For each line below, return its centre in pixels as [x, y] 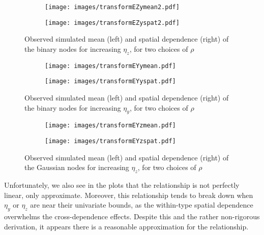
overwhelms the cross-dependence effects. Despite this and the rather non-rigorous [132, 216]
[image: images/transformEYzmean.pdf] [110, 126]
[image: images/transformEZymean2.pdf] [112, 7]
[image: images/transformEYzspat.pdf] [110, 141]
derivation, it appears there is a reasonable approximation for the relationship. [126, 226]
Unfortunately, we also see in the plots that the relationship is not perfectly [122, 185]
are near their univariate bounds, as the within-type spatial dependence [142, 205]
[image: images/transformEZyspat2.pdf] [112, 23]
